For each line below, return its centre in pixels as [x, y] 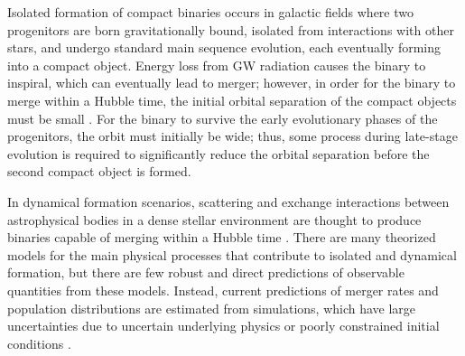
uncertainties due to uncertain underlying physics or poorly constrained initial [223, 326]
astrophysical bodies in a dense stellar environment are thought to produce [214, 219]
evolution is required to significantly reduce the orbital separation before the [219, 153]
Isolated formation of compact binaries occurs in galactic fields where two [210, 12]
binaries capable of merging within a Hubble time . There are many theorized [222, 237]
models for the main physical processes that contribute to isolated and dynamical [232, 254]
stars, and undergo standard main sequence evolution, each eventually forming [224, 47]
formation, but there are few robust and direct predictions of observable [206, 272]
